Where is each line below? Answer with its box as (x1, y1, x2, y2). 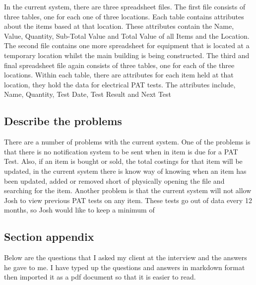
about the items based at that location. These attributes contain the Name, (4, 21, 234, 31)
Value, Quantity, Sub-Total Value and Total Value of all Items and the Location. (4, 30, 250, 41)
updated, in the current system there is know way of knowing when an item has (4, 165, 247, 176)
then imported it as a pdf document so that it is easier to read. (4, 272, 196, 282)
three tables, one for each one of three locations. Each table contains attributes (4, 11, 244, 21)
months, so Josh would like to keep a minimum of (4, 205, 155, 215)
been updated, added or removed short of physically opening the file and (4, 175, 225, 186)
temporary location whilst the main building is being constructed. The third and (4, 50, 250, 60)
